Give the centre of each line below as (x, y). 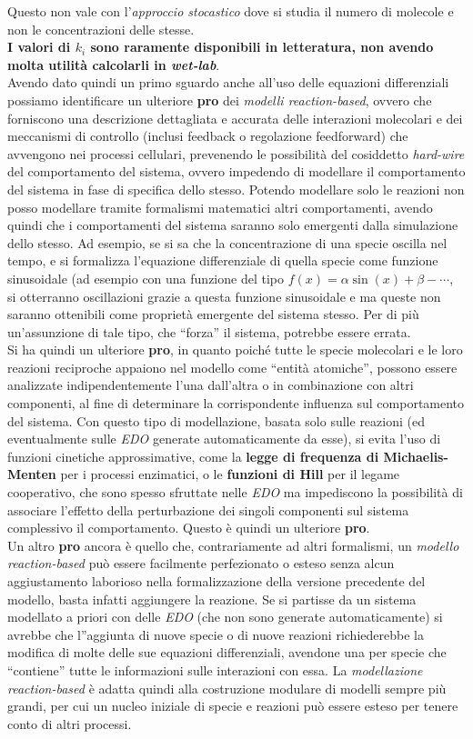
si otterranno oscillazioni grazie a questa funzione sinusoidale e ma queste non (224, 296)
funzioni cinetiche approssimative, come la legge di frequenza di (193, 456)
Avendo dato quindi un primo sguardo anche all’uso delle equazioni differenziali (228, 82)
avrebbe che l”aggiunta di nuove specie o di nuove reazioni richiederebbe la (216, 634)
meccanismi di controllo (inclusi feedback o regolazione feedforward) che (208, 136)
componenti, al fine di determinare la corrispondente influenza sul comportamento (236, 403)
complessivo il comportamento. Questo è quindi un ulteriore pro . (189, 528)
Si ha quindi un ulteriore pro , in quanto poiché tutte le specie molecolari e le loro (235, 350)
